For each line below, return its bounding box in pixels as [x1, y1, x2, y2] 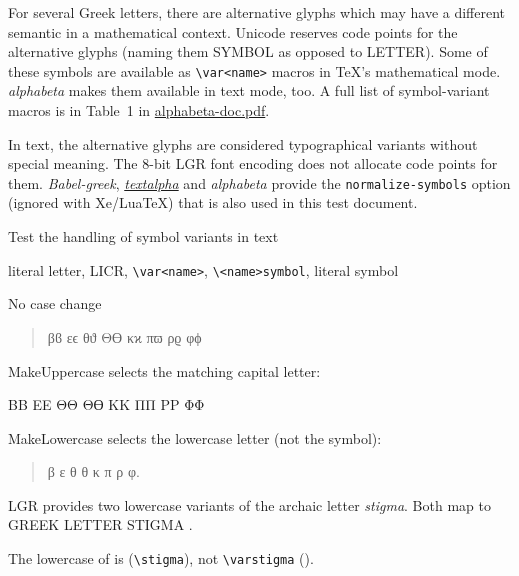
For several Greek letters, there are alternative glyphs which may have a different [8, 2, 506, 22]
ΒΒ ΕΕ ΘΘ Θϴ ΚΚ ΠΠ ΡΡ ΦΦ [8, 394, 205, 415]
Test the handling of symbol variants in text [8, 226, 279, 247]
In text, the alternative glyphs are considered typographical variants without [8, 133, 478, 154]
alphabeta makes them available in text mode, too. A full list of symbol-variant [8, 80, 490, 101]
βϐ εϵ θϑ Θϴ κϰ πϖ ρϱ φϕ [47, 326, 202, 347]
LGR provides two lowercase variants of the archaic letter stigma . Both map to [8, 494, 491, 515]
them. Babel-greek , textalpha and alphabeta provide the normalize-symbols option [8, 172, 511, 193]
